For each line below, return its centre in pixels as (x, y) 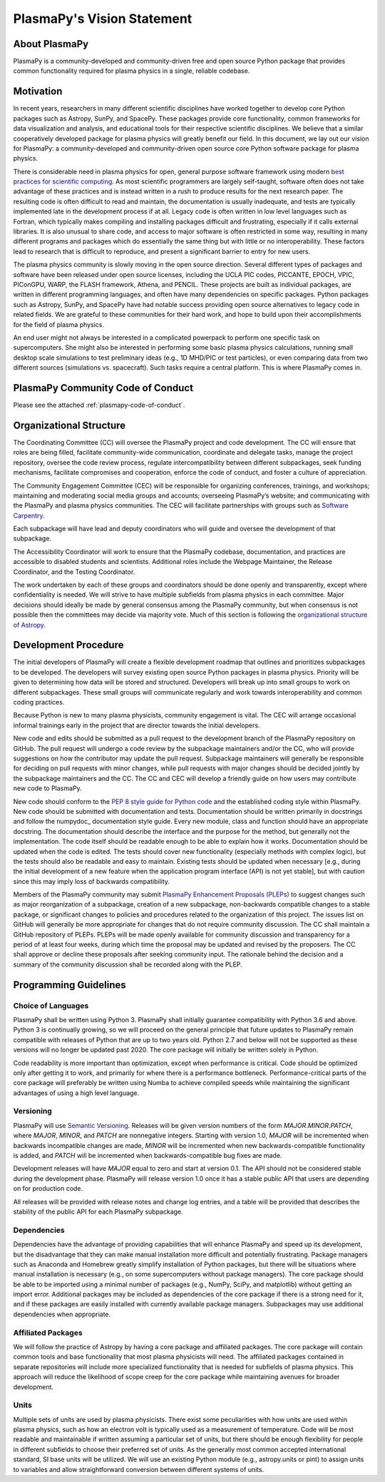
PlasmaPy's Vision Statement (103, 19)
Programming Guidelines (70, 985)
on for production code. (48, 1189)
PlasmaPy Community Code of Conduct (103, 388)
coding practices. (39, 702)
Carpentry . (29, 515)
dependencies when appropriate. (62, 1314)
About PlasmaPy (51, 44)
